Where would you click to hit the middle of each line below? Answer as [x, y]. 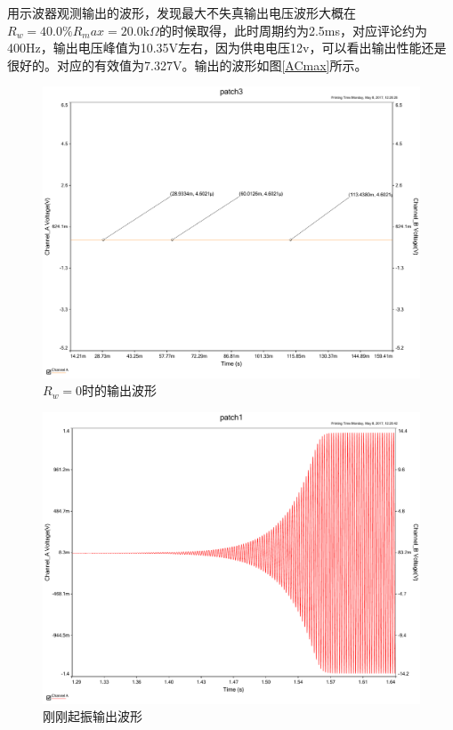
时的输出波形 [120, 390]
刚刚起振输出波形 [93, 716]
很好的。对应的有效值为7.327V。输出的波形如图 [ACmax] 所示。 [187, 65]
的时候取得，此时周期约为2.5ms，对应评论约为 [293, 30]
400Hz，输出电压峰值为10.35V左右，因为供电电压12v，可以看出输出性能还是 [227, 48]
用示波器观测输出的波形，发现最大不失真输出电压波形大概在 [182, 12]
